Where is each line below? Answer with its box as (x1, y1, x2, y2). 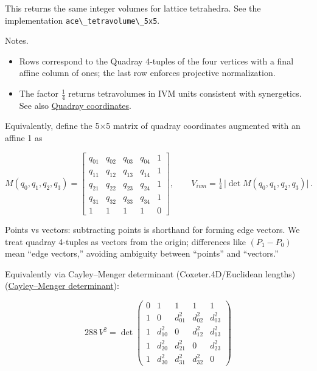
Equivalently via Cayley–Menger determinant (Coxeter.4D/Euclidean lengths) (5, 267, 296, 280)
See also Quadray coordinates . (19, 99, 131, 111)
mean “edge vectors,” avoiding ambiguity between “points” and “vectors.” (5, 247, 279, 260)
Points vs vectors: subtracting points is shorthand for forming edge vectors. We (5, 223, 300, 235)
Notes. (5, 34, 29, 47)
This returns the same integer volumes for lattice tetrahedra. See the (5, 2, 261, 14)
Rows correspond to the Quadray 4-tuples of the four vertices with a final (19, 54, 294, 67)
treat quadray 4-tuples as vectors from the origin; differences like (5, 235, 246, 248)
